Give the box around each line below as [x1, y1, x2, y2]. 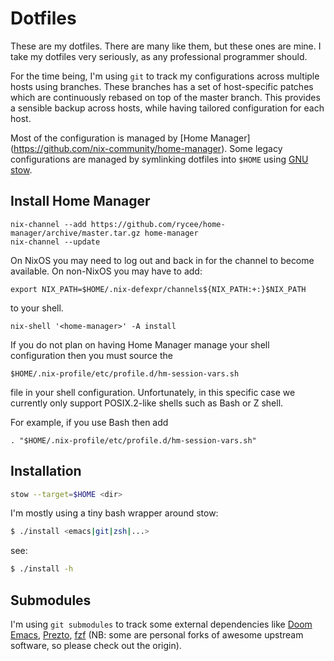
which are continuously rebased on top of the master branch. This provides [10, 91, 321, 103]
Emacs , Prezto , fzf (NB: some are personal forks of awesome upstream [10, 629, 304, 641]
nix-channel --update [10, 237, 101, 247]
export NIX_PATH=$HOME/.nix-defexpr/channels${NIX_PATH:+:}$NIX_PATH [10, 284, 307, 294]
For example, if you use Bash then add [10, 416, 169, 428]
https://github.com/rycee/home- [90, 219, 226, 229]
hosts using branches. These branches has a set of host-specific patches [10, 80, 314, 92]
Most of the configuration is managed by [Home [10, 132, 208, 144]
